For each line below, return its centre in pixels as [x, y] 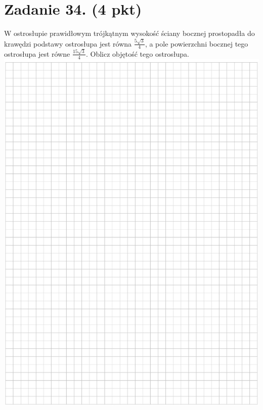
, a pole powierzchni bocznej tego [196, 43]
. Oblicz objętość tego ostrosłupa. [138, 53]
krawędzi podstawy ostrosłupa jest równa [68, 43]
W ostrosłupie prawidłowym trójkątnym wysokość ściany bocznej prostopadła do [129, 33]
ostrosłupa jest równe [37, 53]
